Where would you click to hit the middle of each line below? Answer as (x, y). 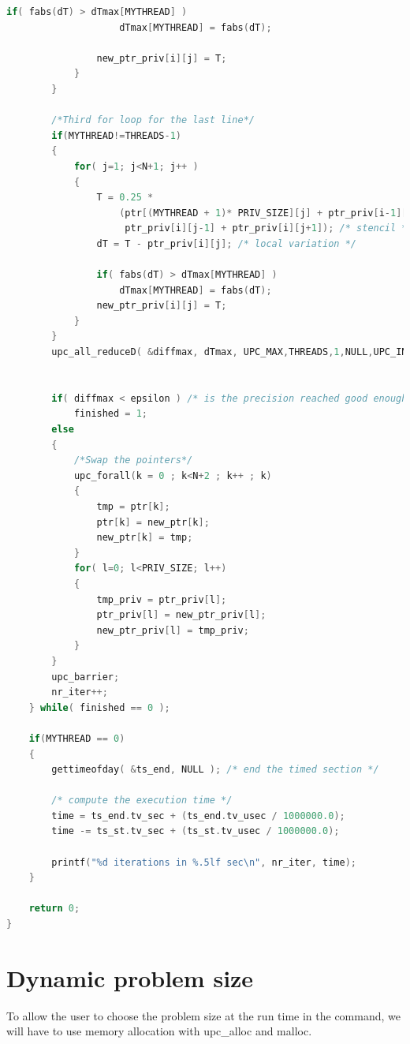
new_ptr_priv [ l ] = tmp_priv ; (173, 630)
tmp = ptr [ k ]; (133, 507)
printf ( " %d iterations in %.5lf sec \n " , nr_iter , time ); (204, 862)
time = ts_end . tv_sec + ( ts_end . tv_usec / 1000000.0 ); (198, 816)
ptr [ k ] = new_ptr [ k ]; (153, 522)
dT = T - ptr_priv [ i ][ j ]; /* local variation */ (226, 243)
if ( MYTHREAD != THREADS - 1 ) (117, 135)
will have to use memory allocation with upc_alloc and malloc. (159, 1031)
